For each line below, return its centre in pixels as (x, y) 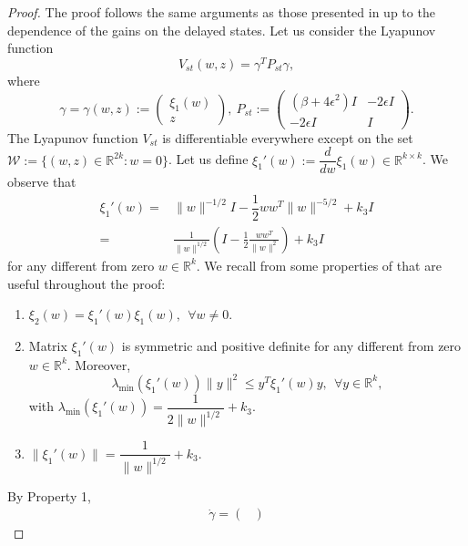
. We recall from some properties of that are (319, 265)
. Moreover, (99, 364)
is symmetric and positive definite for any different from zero (291, 345)
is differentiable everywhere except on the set (288, 137)
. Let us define (208, 159)
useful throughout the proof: (86, 283)
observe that (42, 182)
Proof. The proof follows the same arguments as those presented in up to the (221, 12)
